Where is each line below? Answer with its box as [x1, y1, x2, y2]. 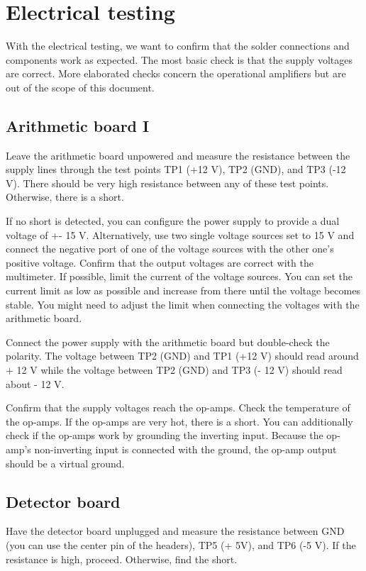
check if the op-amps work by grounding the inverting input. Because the [6, 428, 323, 443]
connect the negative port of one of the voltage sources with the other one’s [6, 241, 334, 256]
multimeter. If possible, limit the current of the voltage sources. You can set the [6, 269, 353, 284]
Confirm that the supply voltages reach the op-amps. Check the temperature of [6, 400, 350, 415]
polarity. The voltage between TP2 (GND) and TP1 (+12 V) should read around [6, 348, 359, 363]
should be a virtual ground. [6, 455, 125, 470]
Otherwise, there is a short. [6, 189, 124, 204]
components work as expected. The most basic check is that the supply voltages [6, 52, 353, 67]
